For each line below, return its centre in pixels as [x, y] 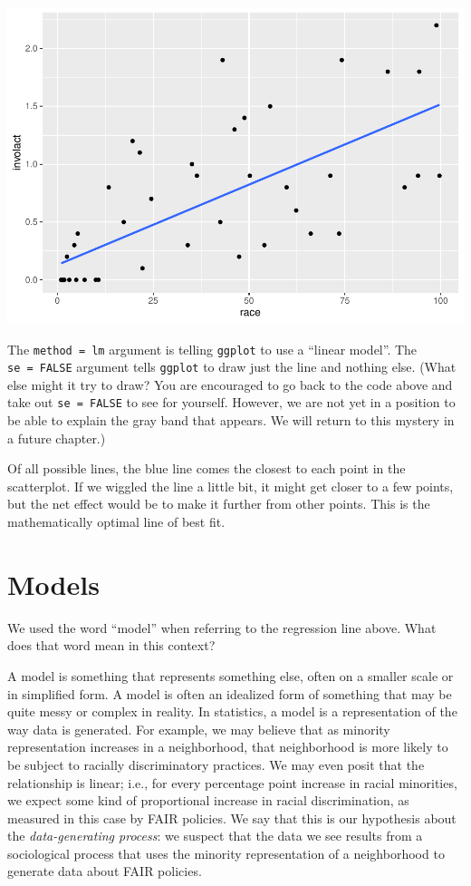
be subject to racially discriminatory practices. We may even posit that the [216, 764]
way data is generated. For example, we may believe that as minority [199, 729]
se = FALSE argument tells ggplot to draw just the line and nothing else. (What [232, 367]
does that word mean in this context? [111, 645]
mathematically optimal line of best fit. [116, 522]
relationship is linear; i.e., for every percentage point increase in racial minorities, [232, 782]
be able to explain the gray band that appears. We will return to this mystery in [231, 420]
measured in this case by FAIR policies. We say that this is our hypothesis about [232, 818]
